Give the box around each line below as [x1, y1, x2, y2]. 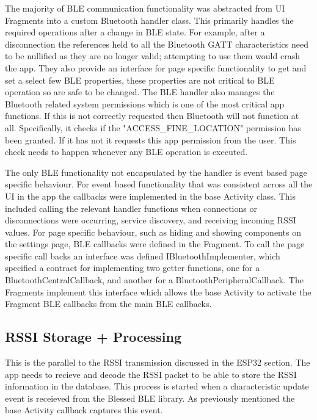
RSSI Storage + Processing [5, 327, 182, 346]
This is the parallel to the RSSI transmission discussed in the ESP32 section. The [5, 356, 310, 369]
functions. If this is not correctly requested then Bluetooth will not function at [5, 109, 299, 122]
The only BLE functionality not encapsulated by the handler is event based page [5, 165, 307, 178]
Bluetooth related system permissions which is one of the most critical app [5, 97, 285, 110]
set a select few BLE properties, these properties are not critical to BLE [5, 73, 275, 86]
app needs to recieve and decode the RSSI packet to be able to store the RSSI [5, 367, 297, 380]
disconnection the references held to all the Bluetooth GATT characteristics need [5, 37, 308, 50]
